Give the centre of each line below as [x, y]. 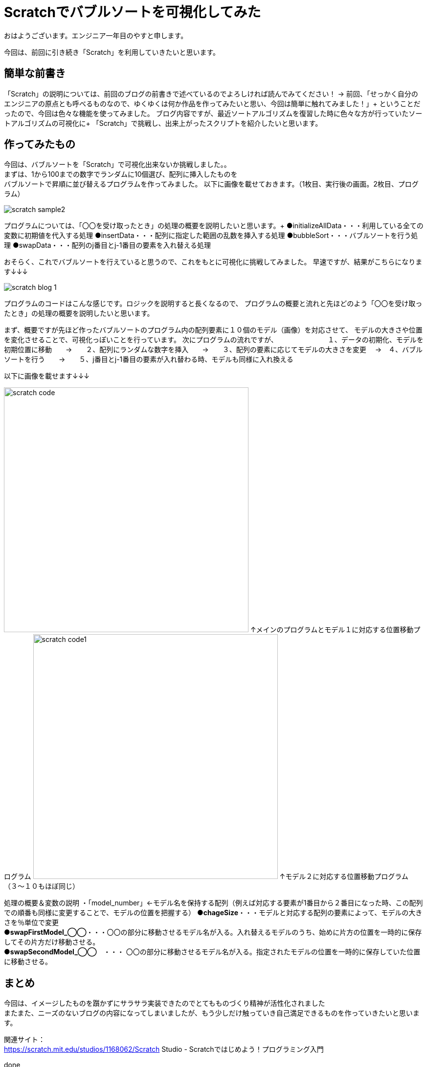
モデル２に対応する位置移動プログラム [347, 877]
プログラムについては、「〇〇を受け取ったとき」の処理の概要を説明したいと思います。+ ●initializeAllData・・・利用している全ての [214, 226]
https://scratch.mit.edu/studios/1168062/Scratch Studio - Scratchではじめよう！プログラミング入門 [164, 1049]
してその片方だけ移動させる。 [52, 942]
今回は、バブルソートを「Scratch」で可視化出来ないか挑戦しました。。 [117, 165]
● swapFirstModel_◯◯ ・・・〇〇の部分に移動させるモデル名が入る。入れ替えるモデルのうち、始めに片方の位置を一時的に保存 [213, 932]
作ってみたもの [40, 144]
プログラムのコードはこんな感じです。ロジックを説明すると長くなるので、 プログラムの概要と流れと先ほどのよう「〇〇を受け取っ [213, 304]
